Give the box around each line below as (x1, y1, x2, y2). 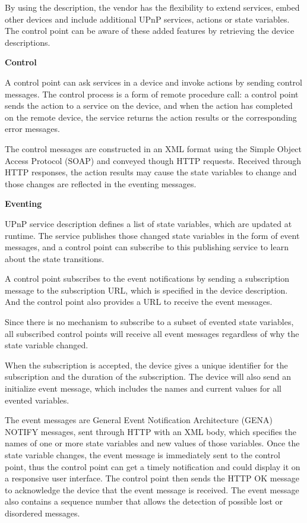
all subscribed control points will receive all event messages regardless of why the (5, 327, 299, 339)
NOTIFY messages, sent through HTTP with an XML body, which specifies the (5, 425, 297, 437)
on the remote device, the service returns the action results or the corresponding (5, 111, 297, 123)
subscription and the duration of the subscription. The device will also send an (5, 370, 292, 383)
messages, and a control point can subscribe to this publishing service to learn (5, 241, 289, 253)
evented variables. (5, 393, 69, 406)
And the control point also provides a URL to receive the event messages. (5, 295, 273, 308)
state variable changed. (5, 339, 88, 351)
